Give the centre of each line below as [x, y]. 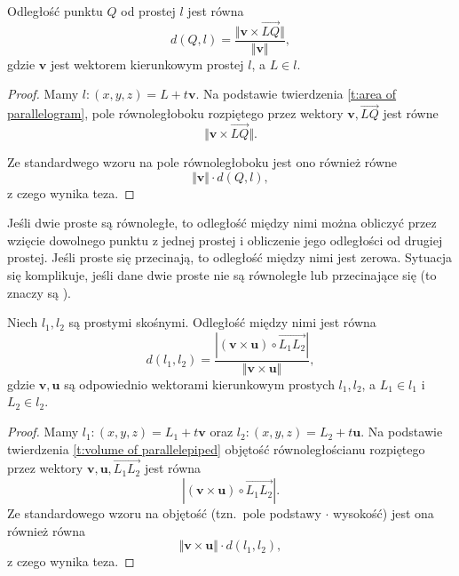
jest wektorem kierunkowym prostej [147, 64]
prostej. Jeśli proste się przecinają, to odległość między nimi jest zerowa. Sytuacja [229, 257]
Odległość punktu [55, 11]
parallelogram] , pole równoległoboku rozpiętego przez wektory [175, 113]
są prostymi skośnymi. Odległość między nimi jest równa [222, 322]
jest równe [411, 113]
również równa [46, 530]
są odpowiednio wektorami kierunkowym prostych [199, 384]
